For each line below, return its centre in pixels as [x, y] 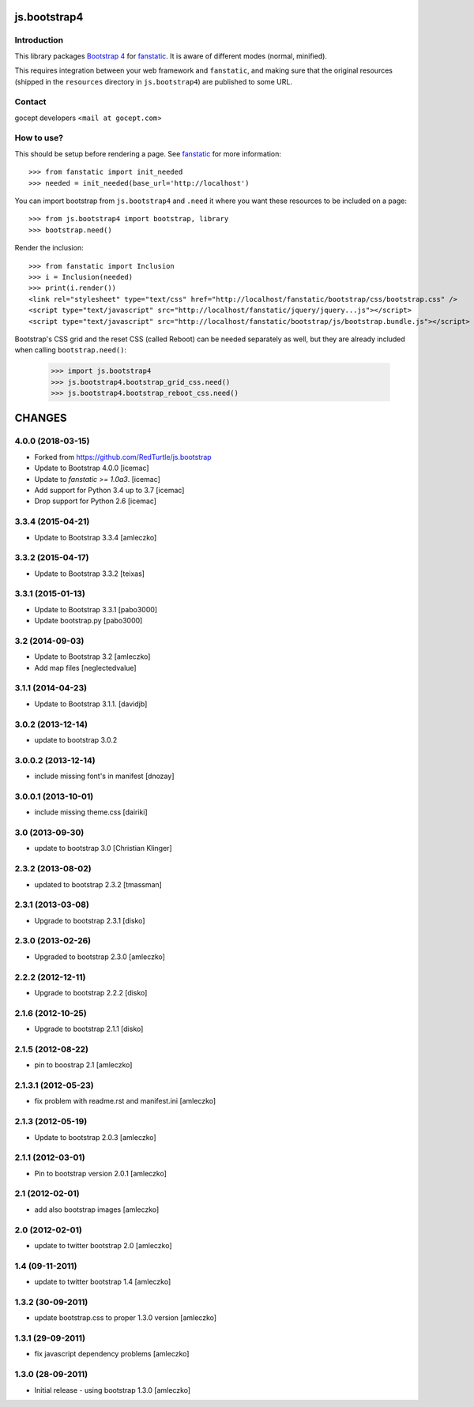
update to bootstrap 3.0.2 [76, 740]
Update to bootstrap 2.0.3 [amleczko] [96, 1137]
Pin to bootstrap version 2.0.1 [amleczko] [101, 1173]
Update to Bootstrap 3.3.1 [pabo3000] [96, 609]
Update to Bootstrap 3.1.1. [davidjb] [91, 704]
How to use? [39, 138]
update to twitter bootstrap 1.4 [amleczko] [103, 1282]
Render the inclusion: [49, 248]
